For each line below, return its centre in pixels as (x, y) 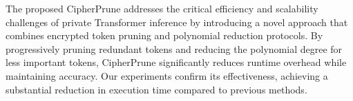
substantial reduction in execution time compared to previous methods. (156, 89)
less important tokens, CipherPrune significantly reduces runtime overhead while (176, 62)
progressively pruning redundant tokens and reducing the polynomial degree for (174, 48)
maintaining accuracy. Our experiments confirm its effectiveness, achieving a (167, 75)
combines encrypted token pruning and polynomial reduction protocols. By (164, 35)
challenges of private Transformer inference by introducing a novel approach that (177, 22)
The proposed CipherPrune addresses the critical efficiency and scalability (162, 8)
